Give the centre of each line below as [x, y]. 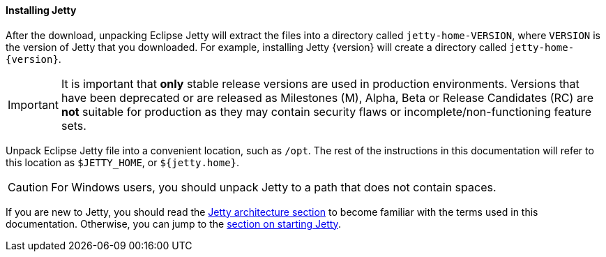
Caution [28, 187]
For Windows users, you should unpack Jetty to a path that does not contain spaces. [274, 187]
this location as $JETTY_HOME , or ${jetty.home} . [123, 162]
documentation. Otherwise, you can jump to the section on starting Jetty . [173, 223]
